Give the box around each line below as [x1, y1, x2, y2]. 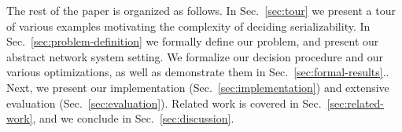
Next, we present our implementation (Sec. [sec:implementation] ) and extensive [6, 79, 389, 95]
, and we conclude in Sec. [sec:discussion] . [32, 110, 234, 126]
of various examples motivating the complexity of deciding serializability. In [6, 17, 371, 34]
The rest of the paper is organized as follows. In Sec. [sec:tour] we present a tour [6, 2, 396, 18]
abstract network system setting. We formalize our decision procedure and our [6, 48, 383, 64]
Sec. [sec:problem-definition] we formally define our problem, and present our [6, 33, 379, 49]
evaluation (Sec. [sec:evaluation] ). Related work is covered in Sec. [6, 94, 322, 111]
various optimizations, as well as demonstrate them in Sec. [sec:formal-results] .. [6, 64, 389, 80]
